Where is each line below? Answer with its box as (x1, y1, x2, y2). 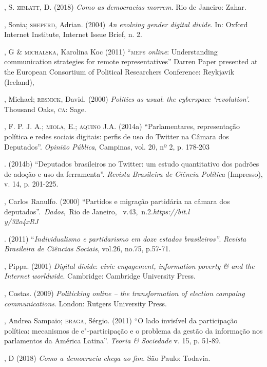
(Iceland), (4, 76, 34, 87)
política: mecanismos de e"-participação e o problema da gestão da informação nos (4, 325, 263, 336)
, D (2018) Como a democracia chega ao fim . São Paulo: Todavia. (4, 353, 211, 363)
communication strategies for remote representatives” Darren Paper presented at (4, 56, 258, 67)
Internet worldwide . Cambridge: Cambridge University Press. (4, 270, 196, 281)
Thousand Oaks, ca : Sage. (4, 103, 86, 114)
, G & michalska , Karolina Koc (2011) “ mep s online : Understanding (4, 46, 218, 57)
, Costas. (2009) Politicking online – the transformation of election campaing (4, 288, 245, 299)
